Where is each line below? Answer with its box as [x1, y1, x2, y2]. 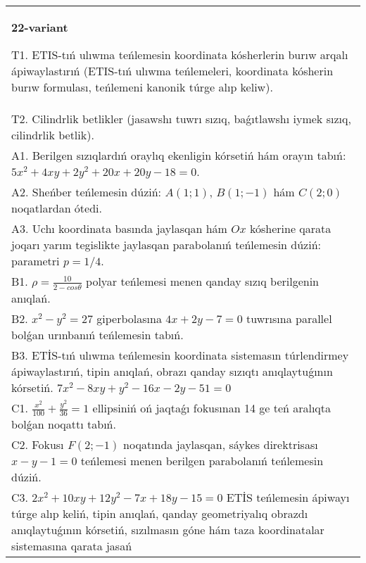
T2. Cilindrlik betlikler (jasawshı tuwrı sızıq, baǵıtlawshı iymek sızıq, [11, 110, 351, 127]
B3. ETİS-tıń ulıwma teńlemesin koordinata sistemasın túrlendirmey [11, 346, 349, 363]
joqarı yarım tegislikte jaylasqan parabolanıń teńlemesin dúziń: [11, 236, 322, 253]
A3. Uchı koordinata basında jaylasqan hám [11, 220, 227, 236]
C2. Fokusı [11, 436, 64, 453]
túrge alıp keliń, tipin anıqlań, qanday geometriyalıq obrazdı [11, 505, 308, 522]
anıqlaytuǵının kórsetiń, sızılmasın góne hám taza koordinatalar [11, 521, 324, 538]
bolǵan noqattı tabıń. [11, 416, 116, 433]
